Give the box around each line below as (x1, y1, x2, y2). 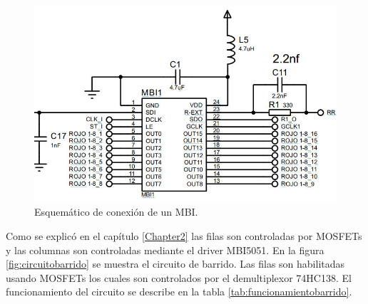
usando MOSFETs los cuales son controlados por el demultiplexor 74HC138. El (6, 270, 352, 285)
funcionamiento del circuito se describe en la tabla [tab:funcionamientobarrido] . (6, 284, 352, 299)
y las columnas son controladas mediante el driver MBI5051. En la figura (6, 242, 324, 257)
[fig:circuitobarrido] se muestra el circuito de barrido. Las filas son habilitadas (6, 256, 345, 271)
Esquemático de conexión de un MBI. (34, 204, 198, 219)
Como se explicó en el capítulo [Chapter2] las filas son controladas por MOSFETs (6, 229, 362, 243)
